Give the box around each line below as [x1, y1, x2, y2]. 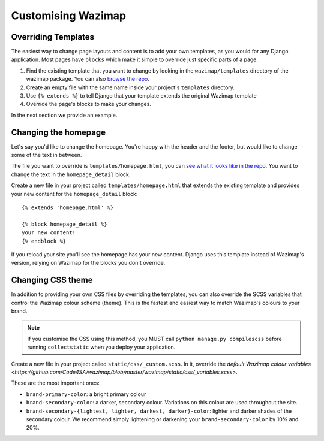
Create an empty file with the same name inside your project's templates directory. [26, 84, 235, 91]
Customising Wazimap [11, 9, 126, 22]
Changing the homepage [11, 127, 106, 137]
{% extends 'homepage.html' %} [22, 204, 114, 211]
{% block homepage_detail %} [22, 220, 107, 228]
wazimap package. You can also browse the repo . [26, 75, 149, 83]
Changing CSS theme [11, 275, 93, 285]
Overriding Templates [11, 32, 95, 42]
